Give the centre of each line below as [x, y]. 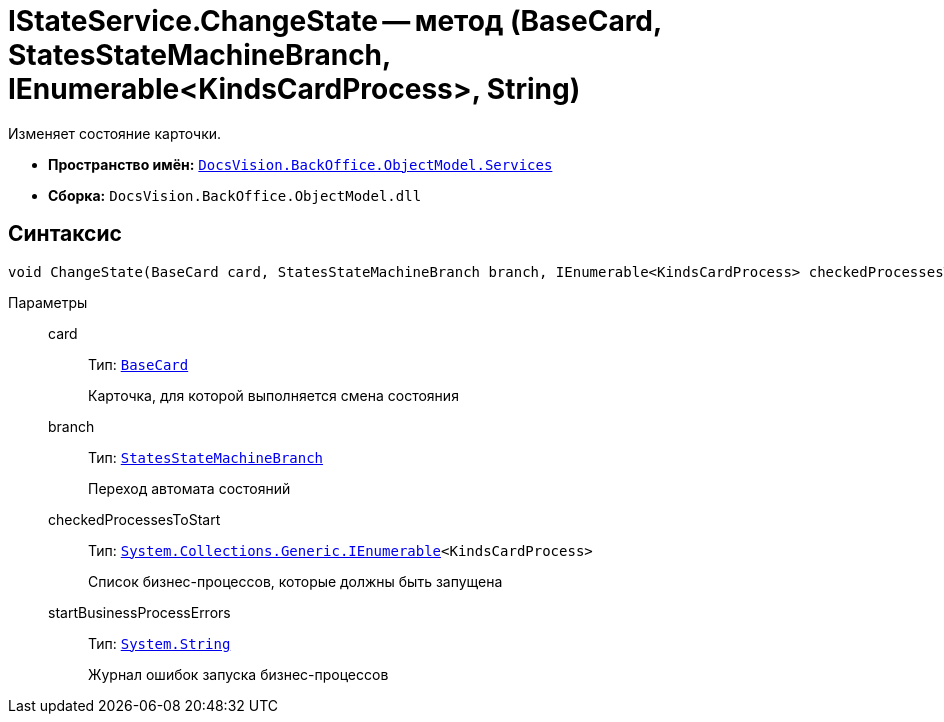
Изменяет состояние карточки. [115, 133]
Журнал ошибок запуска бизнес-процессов [238, 674]
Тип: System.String [159, 643]
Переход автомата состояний [189, 488]
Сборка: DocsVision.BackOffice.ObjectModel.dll [235, 195]
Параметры [48, 302]
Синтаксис [65, 234]
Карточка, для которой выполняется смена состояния [273, 395]
